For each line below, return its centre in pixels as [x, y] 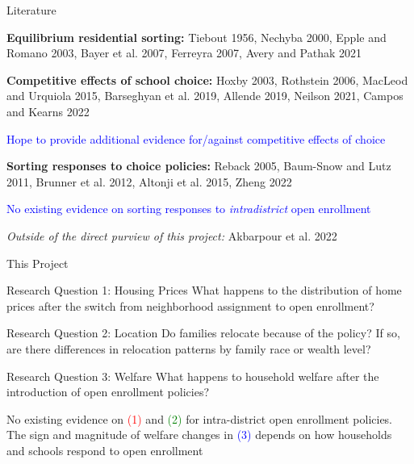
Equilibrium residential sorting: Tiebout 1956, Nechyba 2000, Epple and [197, 37]
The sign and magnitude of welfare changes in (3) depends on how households [199, 435]
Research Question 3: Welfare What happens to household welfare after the [193, 376]
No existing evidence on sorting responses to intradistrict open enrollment [189, 209]
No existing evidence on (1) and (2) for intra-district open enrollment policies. [200, 418]
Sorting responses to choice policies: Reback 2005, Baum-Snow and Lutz [199, 166]
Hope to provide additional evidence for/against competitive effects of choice [196, 138]
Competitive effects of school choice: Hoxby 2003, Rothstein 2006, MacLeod [207, 79]
